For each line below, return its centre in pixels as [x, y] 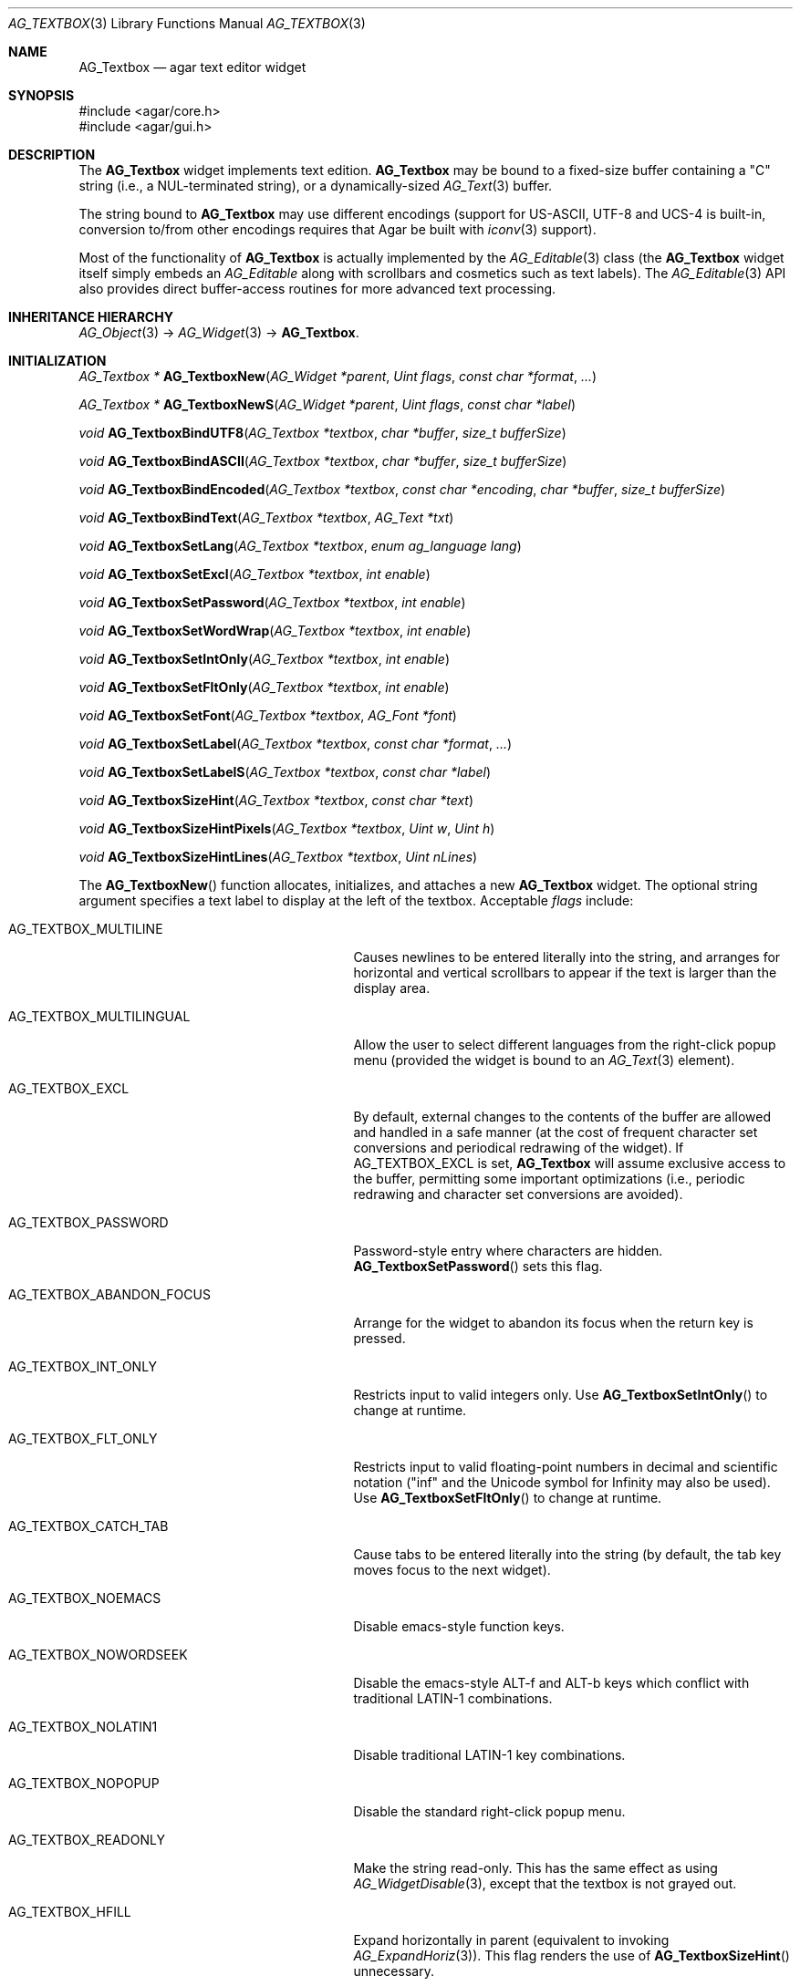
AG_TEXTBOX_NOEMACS [85, 1598]
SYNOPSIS [42, 95]
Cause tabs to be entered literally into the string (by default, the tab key [567, 1554]
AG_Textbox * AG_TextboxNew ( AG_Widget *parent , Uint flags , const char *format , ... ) [338, 376]
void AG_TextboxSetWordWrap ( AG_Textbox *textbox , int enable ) [275, 631]
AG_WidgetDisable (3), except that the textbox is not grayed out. [545, 1883]
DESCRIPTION [52, 155]
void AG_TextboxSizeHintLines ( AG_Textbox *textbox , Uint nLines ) [278, 857]
